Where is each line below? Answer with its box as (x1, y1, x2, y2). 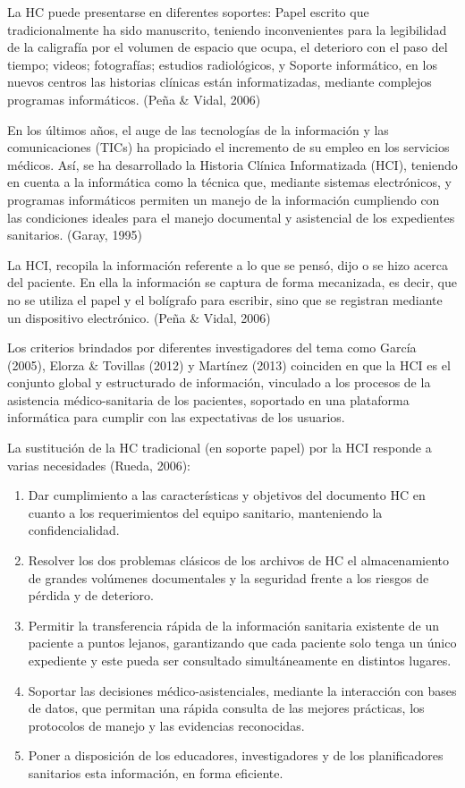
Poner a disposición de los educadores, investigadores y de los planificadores (28, 746, 444, 765)
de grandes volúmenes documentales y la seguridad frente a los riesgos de (28, 568, 429, 587)
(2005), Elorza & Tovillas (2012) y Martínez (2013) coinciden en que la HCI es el (7, 355, 451, 374)
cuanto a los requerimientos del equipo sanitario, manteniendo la (28, 503, 383, 521)
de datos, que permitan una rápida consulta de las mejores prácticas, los (28, 699, 425, 717)
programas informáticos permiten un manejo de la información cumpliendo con (7, 190, 440, 208)
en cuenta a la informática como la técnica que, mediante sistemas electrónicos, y (7, 173, 452, 191)
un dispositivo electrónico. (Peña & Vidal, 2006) (7, 308, 271, 326)
